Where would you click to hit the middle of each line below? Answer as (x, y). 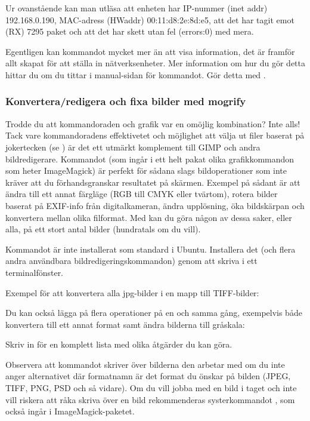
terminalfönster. (35, 272)
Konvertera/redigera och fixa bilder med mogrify (126, 101)
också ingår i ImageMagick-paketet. (70, 411)
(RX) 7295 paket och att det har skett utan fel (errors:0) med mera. (130, 31)
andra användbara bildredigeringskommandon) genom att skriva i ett (131, 261)
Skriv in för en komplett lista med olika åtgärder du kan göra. (119, 344)
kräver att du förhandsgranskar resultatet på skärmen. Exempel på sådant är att (153, 182)
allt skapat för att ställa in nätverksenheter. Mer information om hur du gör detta (155, 63)
